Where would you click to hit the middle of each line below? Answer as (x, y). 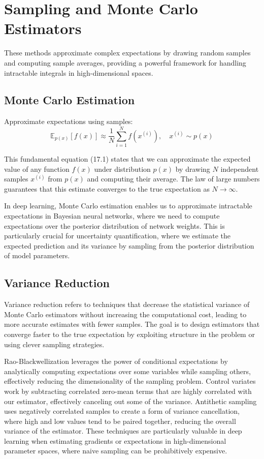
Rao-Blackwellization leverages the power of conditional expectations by (116, 361)
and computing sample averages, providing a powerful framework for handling (125, 62)
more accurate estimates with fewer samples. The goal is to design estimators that (132, 324)
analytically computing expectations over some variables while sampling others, (127, 371)
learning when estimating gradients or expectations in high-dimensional (115, 440)
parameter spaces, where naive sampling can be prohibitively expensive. (116, 451)
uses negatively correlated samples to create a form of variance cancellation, (122, 411)
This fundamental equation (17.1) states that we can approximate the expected (127, 159)
